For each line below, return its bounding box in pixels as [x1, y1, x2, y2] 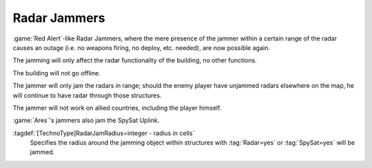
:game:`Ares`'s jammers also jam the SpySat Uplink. [12, 117, 160, 125]
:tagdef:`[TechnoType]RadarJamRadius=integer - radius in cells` [12, 129, 195, 137]
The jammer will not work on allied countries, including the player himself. [12, 104, 222, 112]
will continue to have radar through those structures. [12, 91, 162, 99]
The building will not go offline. [12, 69, 101, 77]
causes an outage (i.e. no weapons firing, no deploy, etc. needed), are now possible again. [12, 43, 270, 51]
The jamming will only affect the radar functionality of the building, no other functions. [12, 56, 258, 64]
